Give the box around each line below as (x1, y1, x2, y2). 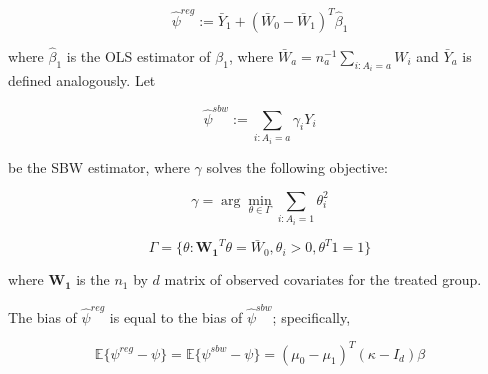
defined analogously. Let (8, 70, 156, 91)
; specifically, (272, 306, 351, 327)
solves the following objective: (206, 156, 388, 177)
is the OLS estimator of (66, 45, 211, 66)
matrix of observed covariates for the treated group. (164, 269, 482, 290)
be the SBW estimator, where (8, 156, 190, 177)
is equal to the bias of (109, 306, 243, 327)
